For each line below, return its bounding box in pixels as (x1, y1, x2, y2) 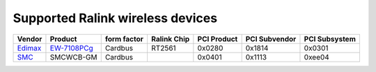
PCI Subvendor (245, 34, 297, 44)
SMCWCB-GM (49, 52, 97, 62)
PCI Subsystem (304, 34, 357, 44)
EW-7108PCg (49, 43, 93, 53)
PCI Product (197, 34, 238, 44)
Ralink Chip (150, 34, 190, 44)
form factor (104, 34, 144, 44)
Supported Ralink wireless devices (13, 10, 218, 26)
